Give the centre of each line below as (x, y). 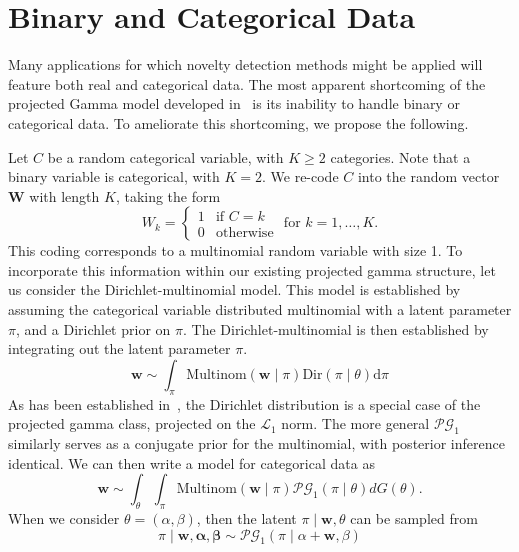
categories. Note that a (400, 156)
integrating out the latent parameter (119, 348)
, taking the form (168, 195)
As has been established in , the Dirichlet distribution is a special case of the (244, 403)
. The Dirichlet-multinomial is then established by (335, 328)
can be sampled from (414, 518)
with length (64, 195)
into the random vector (428, 176)
